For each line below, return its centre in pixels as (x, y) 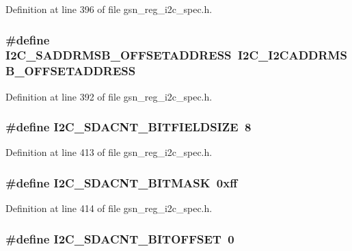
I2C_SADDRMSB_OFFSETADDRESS (119, 55)
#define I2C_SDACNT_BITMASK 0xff (122, 182)
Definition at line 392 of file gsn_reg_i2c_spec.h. (109, 96)
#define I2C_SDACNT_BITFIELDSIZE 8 (128, 127)
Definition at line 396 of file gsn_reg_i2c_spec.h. (109, 9)
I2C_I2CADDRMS (292, 55)
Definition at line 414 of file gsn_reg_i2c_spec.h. (109, 208)
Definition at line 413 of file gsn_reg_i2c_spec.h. (109, 152)
